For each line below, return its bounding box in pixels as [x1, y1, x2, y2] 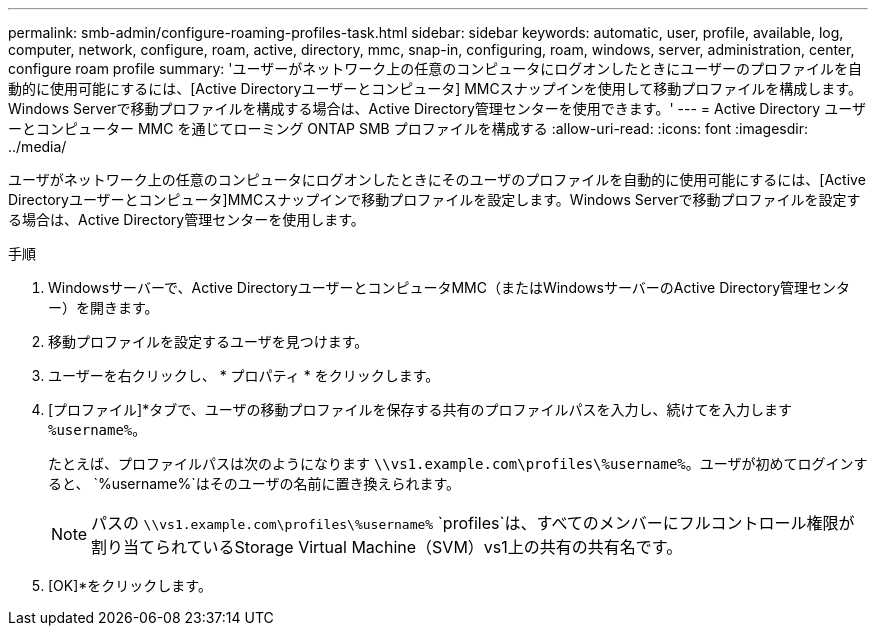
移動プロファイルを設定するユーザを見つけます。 [48, 333, 369, 350]
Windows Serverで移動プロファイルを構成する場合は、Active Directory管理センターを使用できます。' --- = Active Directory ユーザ [8, 100, 866, 117]
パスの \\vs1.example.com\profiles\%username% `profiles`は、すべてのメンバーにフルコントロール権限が [91, 513, 855, 533]
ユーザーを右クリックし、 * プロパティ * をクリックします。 [48, 367, 440, 384]
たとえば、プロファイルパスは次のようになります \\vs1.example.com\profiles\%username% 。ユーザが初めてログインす [48, 455, 868, 472]
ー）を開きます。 [48, 299, 159, 316]
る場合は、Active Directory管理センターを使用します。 [8, 211, 365, 228]
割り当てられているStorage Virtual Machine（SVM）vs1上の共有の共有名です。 [91, 537, 683, 557]
